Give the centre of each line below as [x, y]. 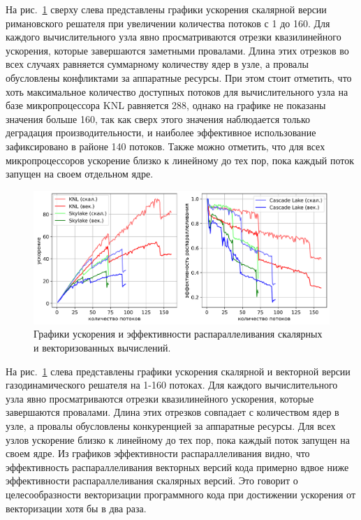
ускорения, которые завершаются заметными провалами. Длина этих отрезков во [177, 50]
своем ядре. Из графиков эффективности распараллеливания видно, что [158, 453]
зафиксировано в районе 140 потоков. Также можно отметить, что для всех [165, 146]
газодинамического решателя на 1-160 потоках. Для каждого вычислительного [172, 385]
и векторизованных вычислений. [102, 347]
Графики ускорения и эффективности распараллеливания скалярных [178, 334]
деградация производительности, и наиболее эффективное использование [161, 132]
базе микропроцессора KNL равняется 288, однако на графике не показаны [166, 105]
